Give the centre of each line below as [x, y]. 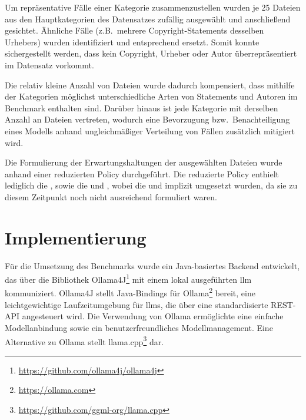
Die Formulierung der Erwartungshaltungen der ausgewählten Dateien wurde [144, 162]
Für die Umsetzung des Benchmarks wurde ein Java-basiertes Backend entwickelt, [152, 265]
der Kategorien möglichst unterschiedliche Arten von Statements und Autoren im [151, 96]
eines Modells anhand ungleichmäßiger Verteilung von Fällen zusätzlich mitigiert [150, 130]
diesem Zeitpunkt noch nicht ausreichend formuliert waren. [111, 196]
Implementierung [76, 237]
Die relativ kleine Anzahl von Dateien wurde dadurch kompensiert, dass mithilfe [150, 85]
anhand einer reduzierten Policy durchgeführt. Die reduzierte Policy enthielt [142, 173]
